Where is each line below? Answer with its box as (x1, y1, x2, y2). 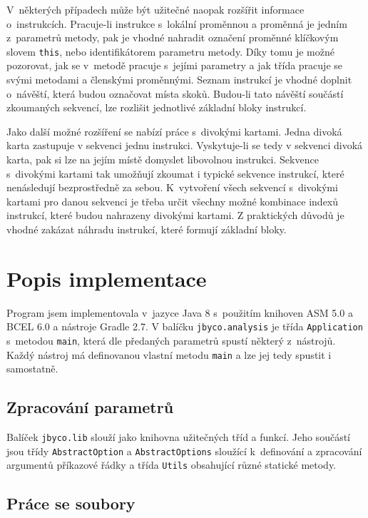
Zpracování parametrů (6, 396, 174, 418)
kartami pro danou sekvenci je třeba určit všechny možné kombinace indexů (6, 193, 339, 208)
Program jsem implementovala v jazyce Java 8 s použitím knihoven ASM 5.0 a (6, 305, 353, 320)
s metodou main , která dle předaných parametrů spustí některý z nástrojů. (6, 332, 336, 347)
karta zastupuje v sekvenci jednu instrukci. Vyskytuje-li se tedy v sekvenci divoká (6, 138, 363, 153)
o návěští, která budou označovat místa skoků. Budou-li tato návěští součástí (6, 86, 344, 101)
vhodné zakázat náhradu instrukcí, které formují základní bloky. (6, 221, 287, 236)
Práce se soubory (6, 492, 136, 514)
